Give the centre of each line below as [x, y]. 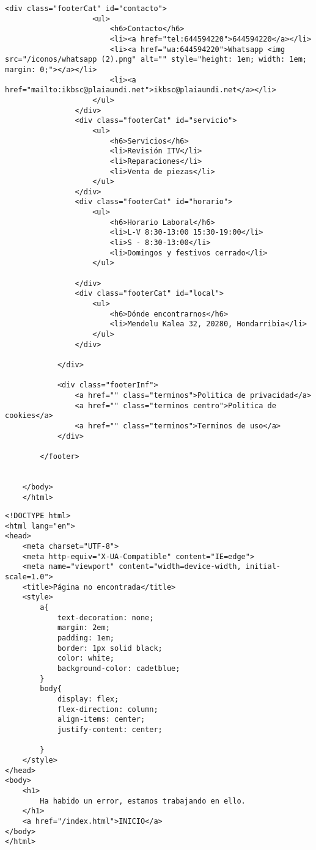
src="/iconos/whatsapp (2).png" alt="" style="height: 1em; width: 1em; [156, 60]
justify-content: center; [110, 729]
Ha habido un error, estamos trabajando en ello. [143, 801]
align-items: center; [101, 720]
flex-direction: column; [108, 709]
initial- [263, 567]
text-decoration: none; [105, 617]
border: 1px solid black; [110, 648]
